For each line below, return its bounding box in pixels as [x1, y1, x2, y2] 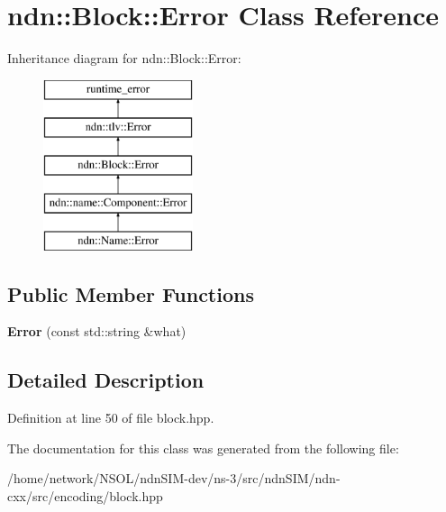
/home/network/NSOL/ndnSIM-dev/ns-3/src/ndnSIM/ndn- [7, 469, 341, 488]
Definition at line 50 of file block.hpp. [7, 408, 214, 427]
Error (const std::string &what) [7, 322, 187, 341]
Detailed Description [7, 366, 205, 394]
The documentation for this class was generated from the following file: [7, 438, 399, 457]
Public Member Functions [7, 279, 254, 307]
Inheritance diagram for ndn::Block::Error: [7, 49, 241, 68]
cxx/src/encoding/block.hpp [7, 487, 163, 506]
